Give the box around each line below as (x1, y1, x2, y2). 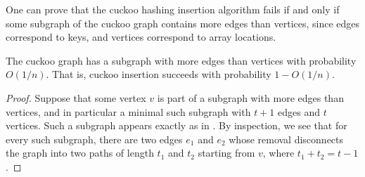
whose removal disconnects (229, 131, 344, 146)
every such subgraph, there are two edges (6, 131, 183, 146)
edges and (277, 104, 320, 119)
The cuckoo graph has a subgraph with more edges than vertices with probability (6, 53, 357, 67)
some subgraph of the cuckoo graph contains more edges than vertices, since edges (6, 15, 360, 30)
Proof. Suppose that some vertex (6, 90, 146, 105)
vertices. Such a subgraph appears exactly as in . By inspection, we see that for (6, 118, 347, 133)
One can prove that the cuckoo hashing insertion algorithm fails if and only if (6, 2, 340, 16)
